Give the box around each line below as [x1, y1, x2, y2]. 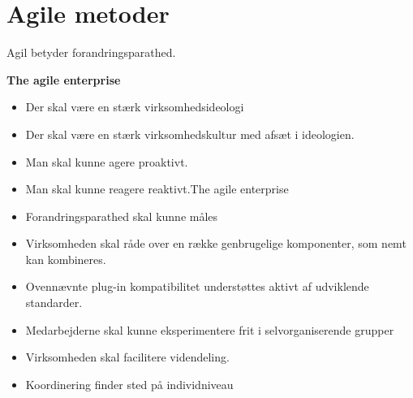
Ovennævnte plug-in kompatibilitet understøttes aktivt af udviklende [25, 278, 369, 295]
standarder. [25, 294, 83, 311]
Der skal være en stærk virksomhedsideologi [25, 98, 244, 115]
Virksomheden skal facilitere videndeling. [25, 348, 230, 366]
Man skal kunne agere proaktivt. [25, 153, 188, 170]
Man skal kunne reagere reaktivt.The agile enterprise [25, 180, 289, 197]
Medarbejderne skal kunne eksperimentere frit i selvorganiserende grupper [25, 321, 394, 338]
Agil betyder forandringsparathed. [6, 44, 176, 61]
